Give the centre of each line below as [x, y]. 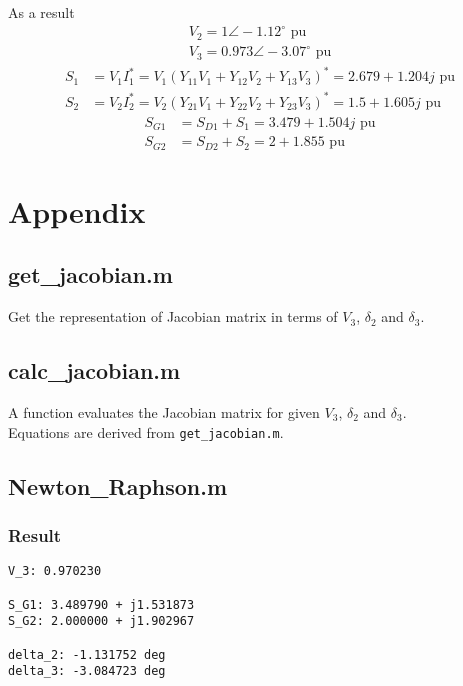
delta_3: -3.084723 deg [87, 671]
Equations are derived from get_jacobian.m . [146, 431]
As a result [41, 12]
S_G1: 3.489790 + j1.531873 [101, 604]
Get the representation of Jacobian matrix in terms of [173, 316]
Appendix [77, 210]
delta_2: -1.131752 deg [87, 654]
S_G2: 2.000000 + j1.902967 [101, 621]
